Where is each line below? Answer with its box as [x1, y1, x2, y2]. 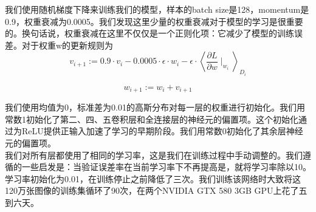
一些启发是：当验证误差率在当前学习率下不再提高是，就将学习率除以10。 [21, 160, 311, 173]
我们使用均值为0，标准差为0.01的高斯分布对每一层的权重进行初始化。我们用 [5, 101, 305, 114]
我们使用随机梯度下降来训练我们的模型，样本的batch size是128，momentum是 [5, 3, 309, 15]
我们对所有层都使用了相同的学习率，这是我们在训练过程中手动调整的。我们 [5, 148, 303, 161]
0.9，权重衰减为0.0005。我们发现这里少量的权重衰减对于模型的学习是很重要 [5, 15, 303, 27]
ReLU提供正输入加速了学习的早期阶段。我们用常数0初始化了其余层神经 [21, 125, 303, 137]
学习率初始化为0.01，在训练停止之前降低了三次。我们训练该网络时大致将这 [5, 172, 301, 185]
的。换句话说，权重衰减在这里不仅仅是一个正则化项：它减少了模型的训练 [5, 27, 294, 39]
